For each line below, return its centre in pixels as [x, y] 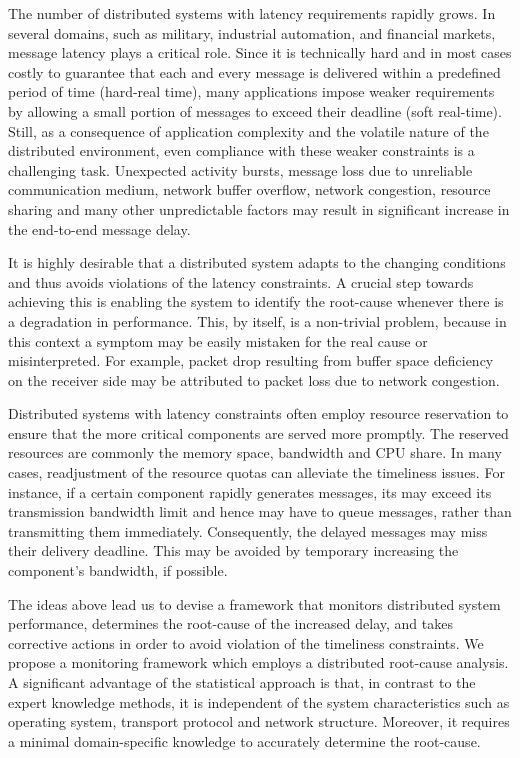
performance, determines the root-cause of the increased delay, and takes [230, 623]
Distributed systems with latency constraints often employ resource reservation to [258, 413]
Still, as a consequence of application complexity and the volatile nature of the [248, 130]
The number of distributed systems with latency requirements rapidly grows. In [252, 13]
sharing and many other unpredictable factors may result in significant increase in [259, 208]
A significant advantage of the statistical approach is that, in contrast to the [242, 682]
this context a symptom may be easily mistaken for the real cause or [218, 340]
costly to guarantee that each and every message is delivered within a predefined [254, 71]
